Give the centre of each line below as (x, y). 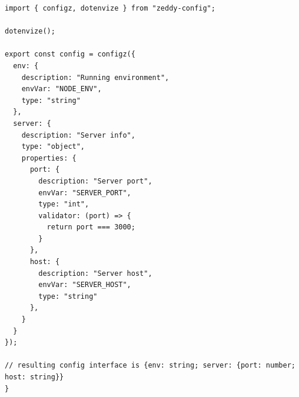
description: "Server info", (78, 135)
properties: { (49, 158)
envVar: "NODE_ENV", (62, 89)
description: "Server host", (95, 273)
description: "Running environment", (95, 77)
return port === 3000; (91, 227)
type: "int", (64, 204)
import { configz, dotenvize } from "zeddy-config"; (110, 8)
